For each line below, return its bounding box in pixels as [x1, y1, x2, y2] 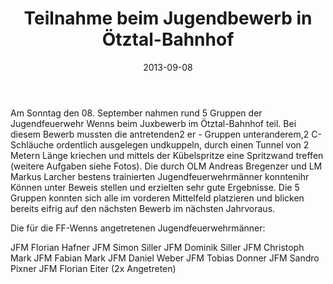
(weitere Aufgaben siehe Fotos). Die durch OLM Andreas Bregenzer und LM [10, 160, 323, 172]
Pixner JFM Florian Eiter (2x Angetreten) [10, 262, 177, 274]
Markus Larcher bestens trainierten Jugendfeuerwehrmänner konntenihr [10, 170, 310, 182]
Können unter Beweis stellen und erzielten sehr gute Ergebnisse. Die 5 [10, 181, 300, 193]
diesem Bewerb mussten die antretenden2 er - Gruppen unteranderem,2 [10, 128, 310, 140]
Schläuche [10, 138, 55, 151]
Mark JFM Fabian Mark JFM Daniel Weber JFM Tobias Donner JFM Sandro [10, 252, 320, 264]
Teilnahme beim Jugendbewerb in [23, 7, 313, 30]
